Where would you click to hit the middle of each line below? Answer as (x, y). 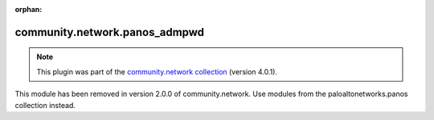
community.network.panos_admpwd (110, 32)
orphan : (29, 9)
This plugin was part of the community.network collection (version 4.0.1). (157, 71)
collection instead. (45, 105)
